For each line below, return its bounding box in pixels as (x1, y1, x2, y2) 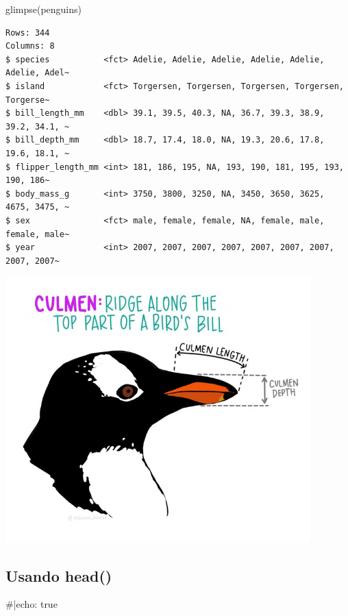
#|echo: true (5, 597, 58, 611)
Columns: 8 (5, 41, 55, 51)
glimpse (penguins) (5, 2, 82, 16)
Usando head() (5, 565, 112, 586)
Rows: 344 (5, 27, 50, 38)
